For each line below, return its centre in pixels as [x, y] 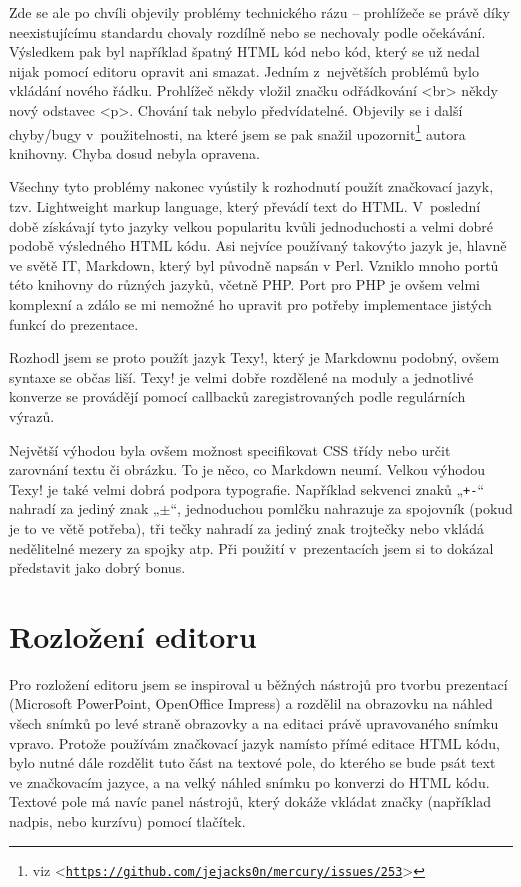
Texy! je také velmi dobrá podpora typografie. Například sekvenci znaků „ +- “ [247, 488]
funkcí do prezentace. [74, 323]
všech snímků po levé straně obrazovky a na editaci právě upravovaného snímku [254, 723]
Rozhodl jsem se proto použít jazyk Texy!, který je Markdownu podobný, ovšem [254, 357]
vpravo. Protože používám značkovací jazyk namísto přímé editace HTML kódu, [254, 742]
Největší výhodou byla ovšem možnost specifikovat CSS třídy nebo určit [230, 449]
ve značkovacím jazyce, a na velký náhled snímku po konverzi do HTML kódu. [249, 781]
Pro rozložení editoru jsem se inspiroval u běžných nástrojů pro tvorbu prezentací [258, 683]
